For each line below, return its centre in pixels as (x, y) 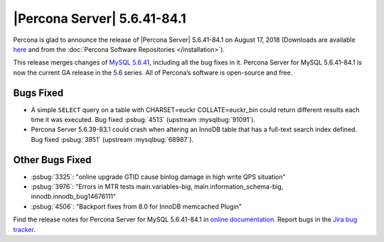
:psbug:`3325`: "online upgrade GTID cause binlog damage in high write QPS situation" (158, 177)
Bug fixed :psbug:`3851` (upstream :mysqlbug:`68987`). (112, 139)
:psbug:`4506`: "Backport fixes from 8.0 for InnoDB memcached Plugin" (136, 207)
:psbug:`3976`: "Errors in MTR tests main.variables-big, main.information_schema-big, (157, 187)
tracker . (24, 229)
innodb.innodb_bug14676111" (74, 197)
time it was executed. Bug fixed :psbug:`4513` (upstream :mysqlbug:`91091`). (143, 120)
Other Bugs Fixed (52, 160)
